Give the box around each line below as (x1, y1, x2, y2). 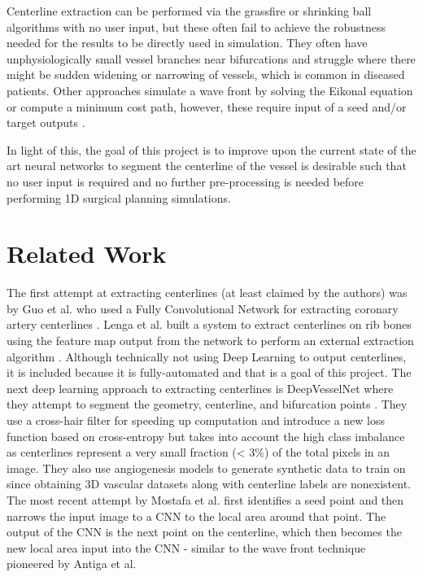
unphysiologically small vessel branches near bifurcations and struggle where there (7, 50, 416, 67)
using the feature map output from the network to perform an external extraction (7, 332, 414, 349)
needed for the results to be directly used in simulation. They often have (7, 34, 368, 51)
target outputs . (7, 114, 85, 131)
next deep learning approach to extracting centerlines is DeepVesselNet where (7, 379, 394, 396)
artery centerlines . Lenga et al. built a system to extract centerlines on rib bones (7, 316, 412, 333)
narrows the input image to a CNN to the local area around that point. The (7, 507, 386, 524)
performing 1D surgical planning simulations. (7, 189, 231, 206)
